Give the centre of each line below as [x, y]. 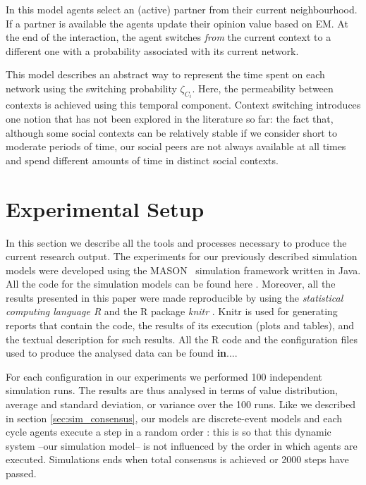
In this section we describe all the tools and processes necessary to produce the [176, 242]
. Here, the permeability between [263, 88]
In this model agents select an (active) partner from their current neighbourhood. [182, 9]
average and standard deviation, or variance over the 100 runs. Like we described [181, 404]
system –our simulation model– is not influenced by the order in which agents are [182, 445]
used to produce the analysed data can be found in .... [122, 353]
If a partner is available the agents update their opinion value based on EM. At [177, 23]
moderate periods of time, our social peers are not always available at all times [176, 146]
